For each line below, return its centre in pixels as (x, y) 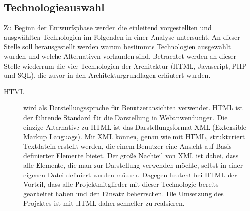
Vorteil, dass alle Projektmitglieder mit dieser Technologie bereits (121, 184)
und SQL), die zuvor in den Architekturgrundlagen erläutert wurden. (107, 75)
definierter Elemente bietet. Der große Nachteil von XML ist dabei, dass (131, 155)
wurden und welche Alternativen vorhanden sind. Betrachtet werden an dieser (120, 56)
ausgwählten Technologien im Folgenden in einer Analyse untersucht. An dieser (122, 37)
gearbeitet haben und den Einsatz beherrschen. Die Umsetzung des (124, 193)
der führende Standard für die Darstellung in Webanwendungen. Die (125, 117)
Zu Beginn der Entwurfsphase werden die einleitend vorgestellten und (108, 27)
